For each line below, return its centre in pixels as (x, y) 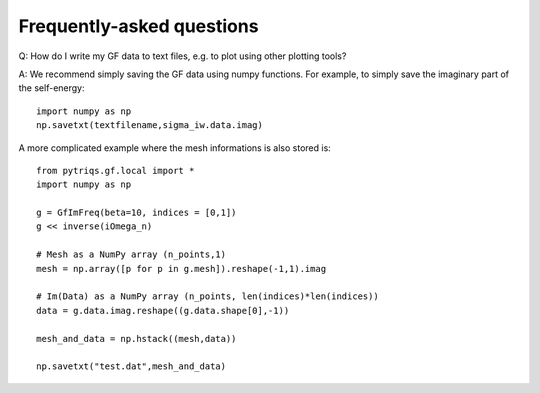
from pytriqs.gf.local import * (115, 170)
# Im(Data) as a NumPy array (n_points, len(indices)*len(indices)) (207, 296)
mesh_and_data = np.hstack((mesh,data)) (136, 338)
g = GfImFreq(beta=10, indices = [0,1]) (136, 213)
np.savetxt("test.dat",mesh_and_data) (131, 366)
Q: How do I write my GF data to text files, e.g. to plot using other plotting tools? (182, 56)
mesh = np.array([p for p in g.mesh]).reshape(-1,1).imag (181, 268)
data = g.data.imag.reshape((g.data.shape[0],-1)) (163, 310)
